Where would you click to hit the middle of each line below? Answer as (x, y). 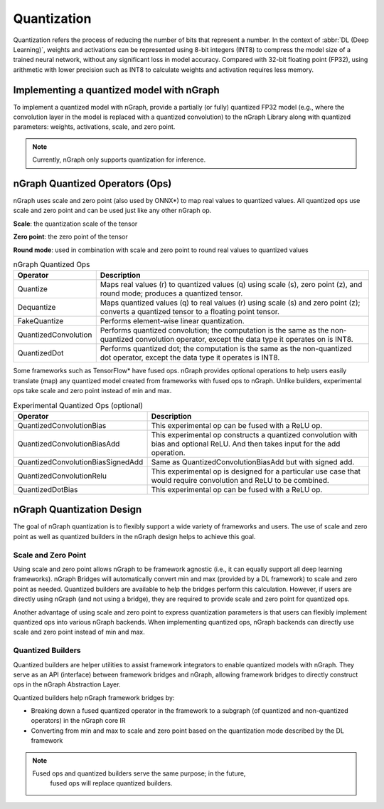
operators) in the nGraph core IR (78, 721)
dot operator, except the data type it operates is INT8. (190, 357)
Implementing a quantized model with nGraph (116, 90)
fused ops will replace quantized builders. (111, 783)
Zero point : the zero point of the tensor (70, 237)
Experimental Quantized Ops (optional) (78, 405)
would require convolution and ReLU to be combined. (240, 480)
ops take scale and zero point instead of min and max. (92, 391)
